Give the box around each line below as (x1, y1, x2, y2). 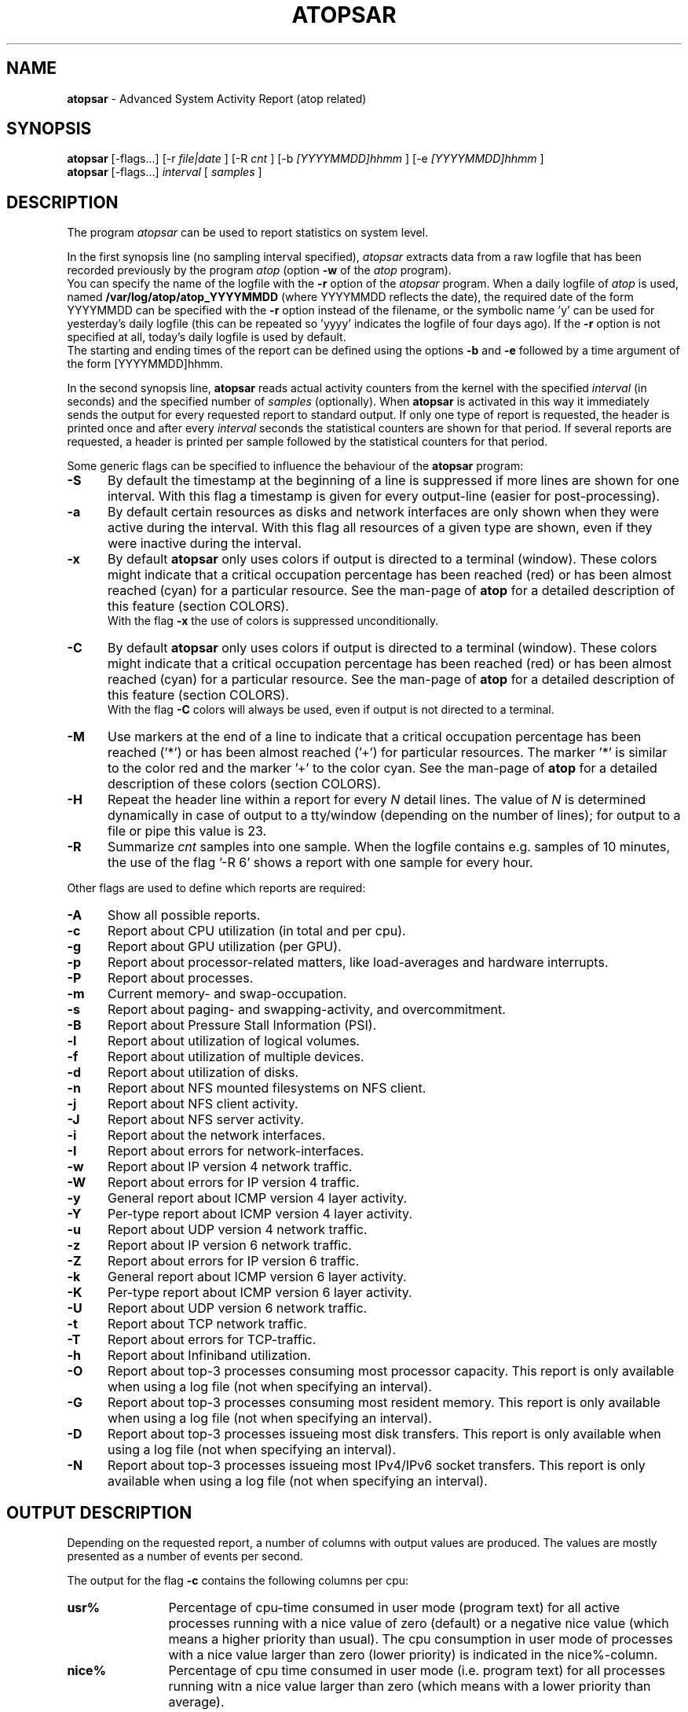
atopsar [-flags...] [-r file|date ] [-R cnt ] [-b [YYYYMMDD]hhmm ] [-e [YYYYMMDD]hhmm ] (67, 152, 544, 166)
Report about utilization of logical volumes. (107, 1033, 360, 1049)
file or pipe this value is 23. (107, 823, 267, 839)
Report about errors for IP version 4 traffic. (107, 1174, 360, 1191)
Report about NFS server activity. (107, 1111, 304, 1128)
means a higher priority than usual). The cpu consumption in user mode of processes (168, 1631, 673, 1648)
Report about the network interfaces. (107, 1127, 326, 1144)
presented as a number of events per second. (67, 1549, 303, 1563)
